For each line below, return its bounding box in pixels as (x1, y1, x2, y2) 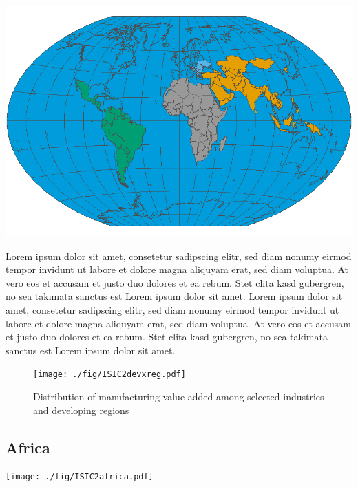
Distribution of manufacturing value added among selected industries (33, 389, 324, 403)
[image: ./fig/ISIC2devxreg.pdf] (33, 369, 186, 380)
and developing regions (33, 402, 129, 417)
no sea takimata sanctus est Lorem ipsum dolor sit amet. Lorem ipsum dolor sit (6, 289, 343, 303)
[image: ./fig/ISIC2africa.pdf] (6, 472, 154, 482)
